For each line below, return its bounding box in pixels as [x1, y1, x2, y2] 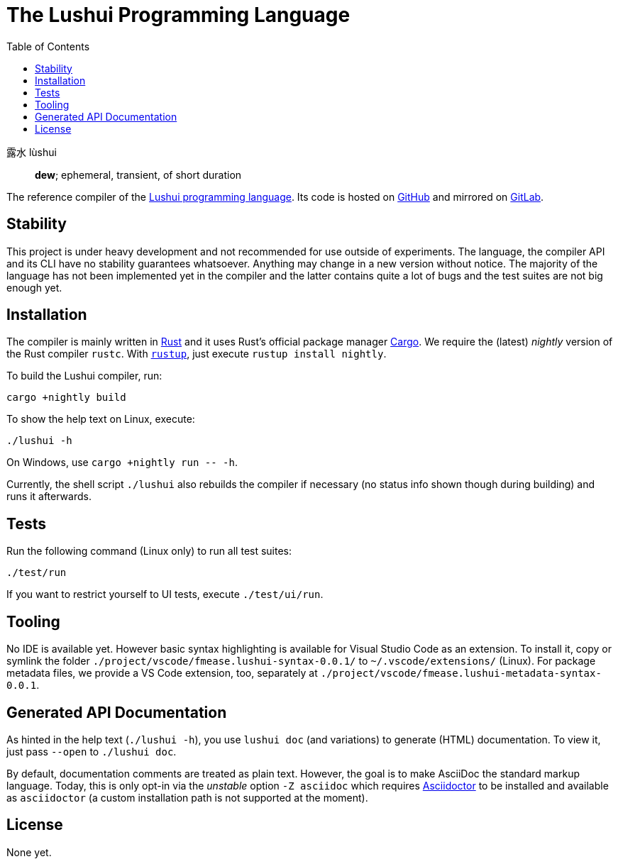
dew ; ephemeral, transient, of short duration [35, 168, 242, 181]
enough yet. [6, 281, 62, 294]
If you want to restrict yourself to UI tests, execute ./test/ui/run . [6, 588, 324, 601]
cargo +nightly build [6, 392, 126, 404]
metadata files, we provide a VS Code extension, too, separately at [6, 667, 318, 680]
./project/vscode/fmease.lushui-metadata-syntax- [320, 668, 602, 680]
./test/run [6, 567, 67, 579]
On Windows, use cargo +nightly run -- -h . [6, 456, 238, 469]
